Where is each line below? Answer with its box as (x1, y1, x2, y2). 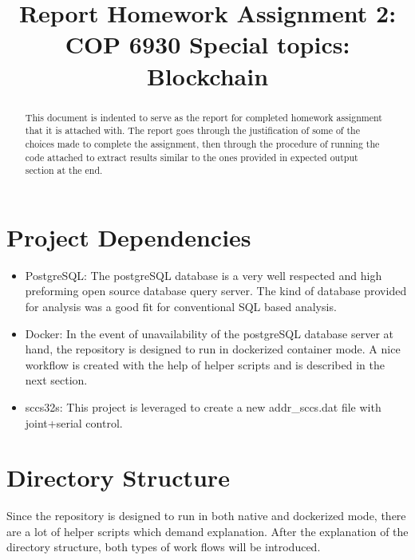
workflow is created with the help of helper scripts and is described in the (25, 356, 385, 373)
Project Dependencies (6, 220, 251, 253)
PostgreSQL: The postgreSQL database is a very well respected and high (25, 266, 382, 283)
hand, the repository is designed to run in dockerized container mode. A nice (25, 341, 401, 357)
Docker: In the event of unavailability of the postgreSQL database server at (25, 325, 394, 341)
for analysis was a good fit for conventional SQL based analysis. (25, 298, 337, 314)
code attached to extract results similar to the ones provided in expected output (25, 150, 358, 164)
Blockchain (146, 59, 269, 92)
